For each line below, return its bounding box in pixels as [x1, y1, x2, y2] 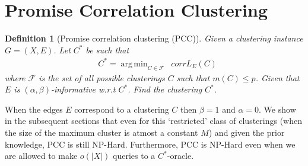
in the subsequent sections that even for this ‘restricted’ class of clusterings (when [5, 114, 303, 127]
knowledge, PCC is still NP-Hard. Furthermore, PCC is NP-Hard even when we [5, 138, 296, 150]
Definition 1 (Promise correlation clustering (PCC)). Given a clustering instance [5, 32, 303, 44]
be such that [85, 43, 129, 56]
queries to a [113, 149, 155, 162]
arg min [120, 59, 148, 68]
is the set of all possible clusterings [39, 71, 165, 84]
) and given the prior [208, 126, 285, 139]
